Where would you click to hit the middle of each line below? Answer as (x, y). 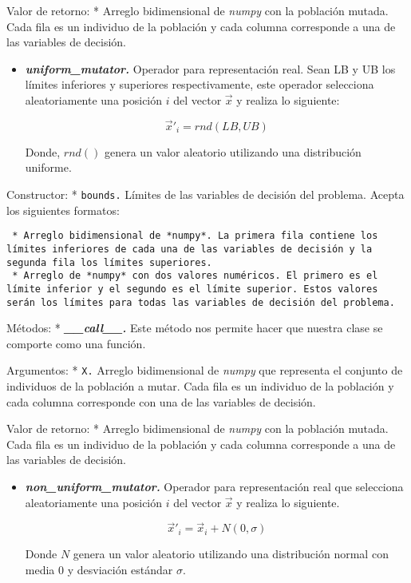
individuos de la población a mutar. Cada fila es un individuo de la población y (200, 386)
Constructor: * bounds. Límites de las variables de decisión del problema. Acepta (205, 194)
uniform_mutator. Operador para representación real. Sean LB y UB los (210, 68)
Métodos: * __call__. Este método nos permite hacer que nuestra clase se (195, 328)
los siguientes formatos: (63, 210)
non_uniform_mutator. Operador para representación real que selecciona (214, 486)
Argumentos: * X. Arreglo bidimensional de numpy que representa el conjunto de (205, 370)
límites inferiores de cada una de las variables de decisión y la (190, 249)
